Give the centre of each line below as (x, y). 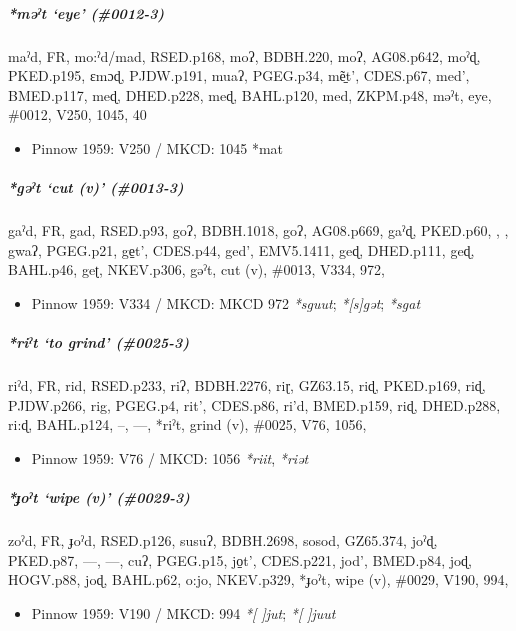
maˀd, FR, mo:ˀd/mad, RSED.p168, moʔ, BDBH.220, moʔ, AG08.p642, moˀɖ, (244, 55)
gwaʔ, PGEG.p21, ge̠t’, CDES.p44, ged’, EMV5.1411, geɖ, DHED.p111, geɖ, (241, 249)
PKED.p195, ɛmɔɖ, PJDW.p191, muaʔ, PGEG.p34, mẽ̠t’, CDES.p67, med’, (239, 75)
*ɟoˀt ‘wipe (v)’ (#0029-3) (99, 497)
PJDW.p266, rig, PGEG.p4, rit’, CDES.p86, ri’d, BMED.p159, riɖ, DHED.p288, (254, 404)
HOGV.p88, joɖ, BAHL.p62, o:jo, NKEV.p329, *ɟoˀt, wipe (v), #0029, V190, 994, (258, 579)
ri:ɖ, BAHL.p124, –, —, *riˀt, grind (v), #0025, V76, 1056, (187, 424)
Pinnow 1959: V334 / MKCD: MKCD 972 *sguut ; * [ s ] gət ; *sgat (226, 302)
